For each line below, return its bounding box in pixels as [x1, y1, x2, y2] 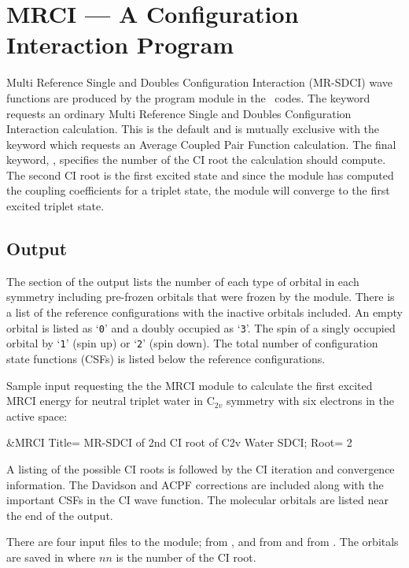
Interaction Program [6, 28, 234, 61]
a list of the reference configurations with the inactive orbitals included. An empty [6, 304, 403, 321]
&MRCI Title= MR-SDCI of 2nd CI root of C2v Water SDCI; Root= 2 [6, 434, 352, 451]
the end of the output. [6, 507, 113, 523]
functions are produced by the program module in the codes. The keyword [6, 89, 370, 106]
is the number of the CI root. [116, 548, 256, 565]
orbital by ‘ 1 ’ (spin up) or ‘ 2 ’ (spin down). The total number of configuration [6, 335, 378, 351]
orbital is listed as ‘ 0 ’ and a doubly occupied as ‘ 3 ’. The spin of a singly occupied [6, 319, 396, 336]
